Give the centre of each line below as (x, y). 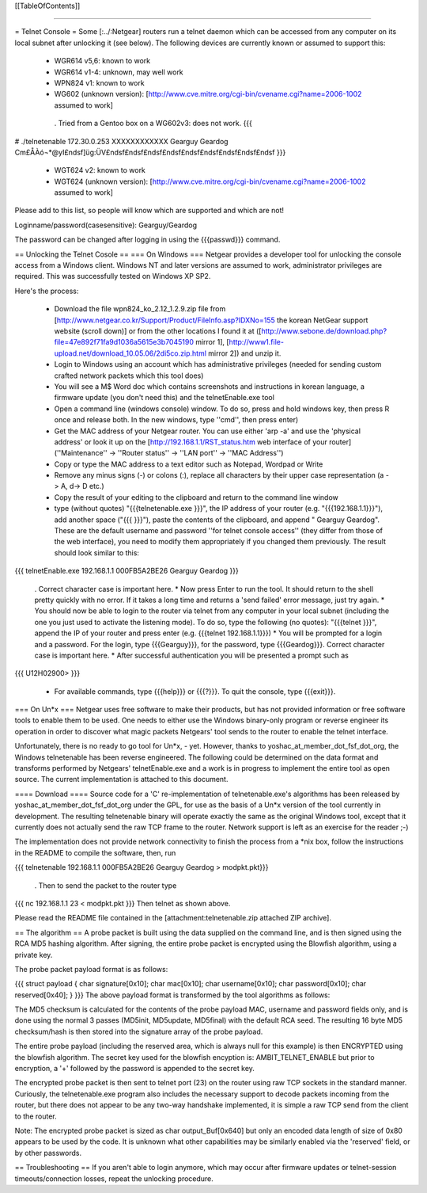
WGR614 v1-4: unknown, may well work (119, 72)
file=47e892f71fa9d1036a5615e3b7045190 (124, 342)
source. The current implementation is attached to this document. (121, 779)
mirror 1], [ (212, 342)
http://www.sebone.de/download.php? (324, 331)
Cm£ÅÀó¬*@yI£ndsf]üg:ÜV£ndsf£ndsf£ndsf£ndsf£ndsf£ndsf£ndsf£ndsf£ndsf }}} (150, 152)
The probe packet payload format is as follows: (91, 969)
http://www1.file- (257, 342)
